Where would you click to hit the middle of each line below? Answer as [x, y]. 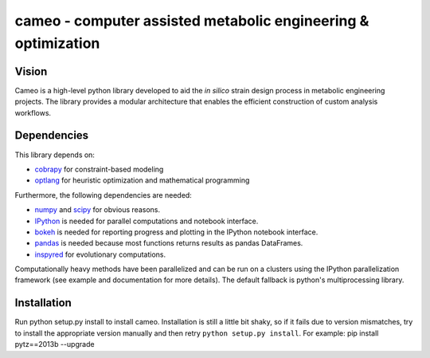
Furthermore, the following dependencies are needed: [104, 195]
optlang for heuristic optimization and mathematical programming [142, 180]
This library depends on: [55, 155]
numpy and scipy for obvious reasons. [98, 210]
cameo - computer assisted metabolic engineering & [192, 21]
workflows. [33, 112]
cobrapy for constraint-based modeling [99, 169]
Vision [31, 71]
